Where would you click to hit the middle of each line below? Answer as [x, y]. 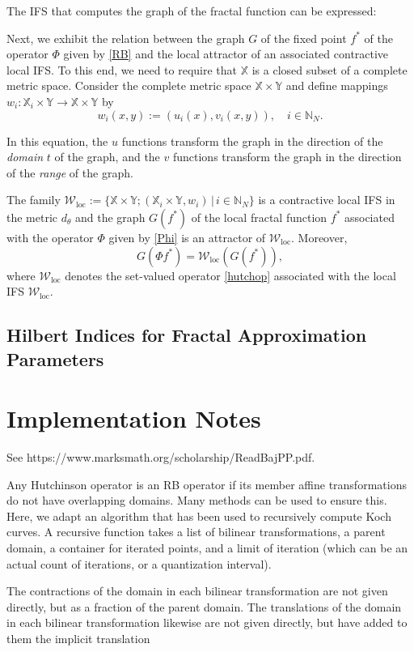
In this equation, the [57, 141]
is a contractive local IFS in [327, 200]
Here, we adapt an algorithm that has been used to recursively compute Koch [199, 516]
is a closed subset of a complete [330, 69]
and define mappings [337, 85]
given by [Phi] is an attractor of [187, 237]
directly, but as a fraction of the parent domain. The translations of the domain [204, 606]
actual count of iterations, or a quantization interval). [139, 563]
